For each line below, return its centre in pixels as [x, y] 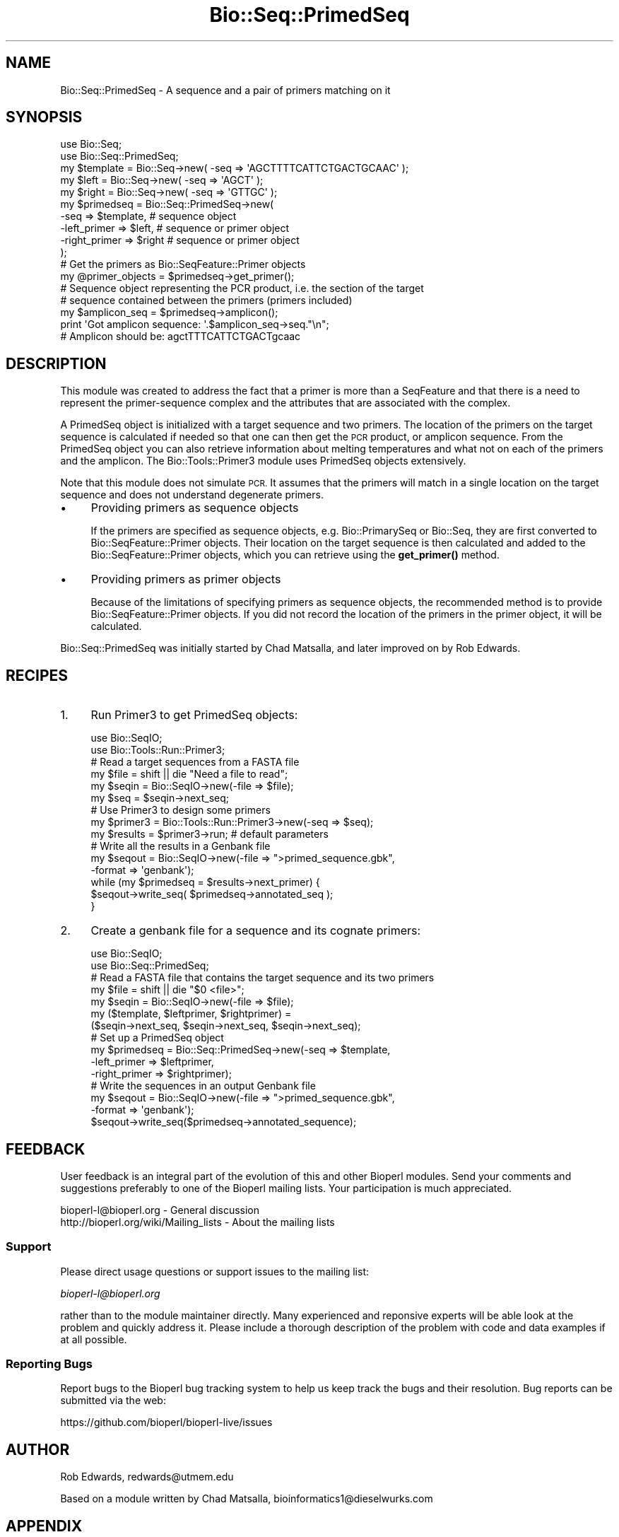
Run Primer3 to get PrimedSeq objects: [194, 715]
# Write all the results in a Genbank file [181, 846]
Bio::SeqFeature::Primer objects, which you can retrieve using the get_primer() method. [295, 555]
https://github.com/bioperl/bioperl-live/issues [166, 1422]
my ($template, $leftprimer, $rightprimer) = [191, 1014]
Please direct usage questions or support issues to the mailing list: [214, 1271]
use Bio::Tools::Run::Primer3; [158, 750]
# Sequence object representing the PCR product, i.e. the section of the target [242, 288]
